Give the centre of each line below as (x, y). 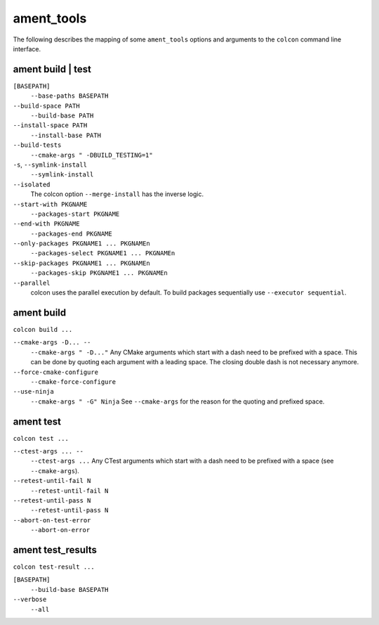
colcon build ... (43, 329)
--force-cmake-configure (55, 372)
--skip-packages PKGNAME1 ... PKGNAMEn (81, 263)
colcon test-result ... (54, 567)
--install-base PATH (66, 135)
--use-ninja (33, 392)
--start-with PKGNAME (50, 204)
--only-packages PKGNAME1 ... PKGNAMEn (81, 244)
